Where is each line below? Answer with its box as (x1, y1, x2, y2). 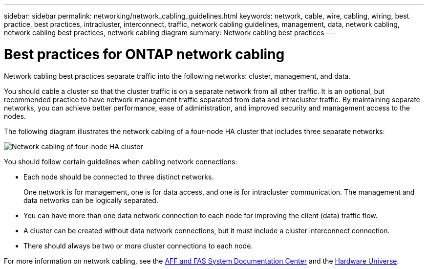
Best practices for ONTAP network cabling (4, 45, 285, 63)
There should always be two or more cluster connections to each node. (23, 241, 253, 250)
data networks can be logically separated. (23, 196, 158, 204)
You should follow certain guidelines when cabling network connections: (4, 157, 237, 166)
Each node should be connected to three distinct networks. (23, 172, 214, 181)
